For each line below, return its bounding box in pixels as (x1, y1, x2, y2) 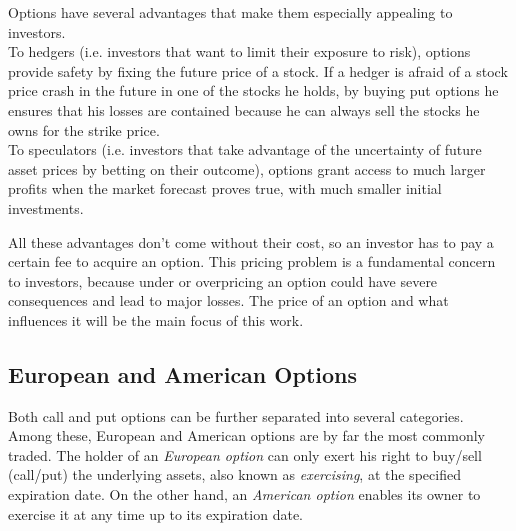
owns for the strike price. (8, 119, 160, 140)
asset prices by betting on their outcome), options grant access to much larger (8, 158, 486, 179)
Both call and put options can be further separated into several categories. (8, 405, 464, 426)
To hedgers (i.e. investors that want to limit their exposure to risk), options (8, 41, 471, 62)
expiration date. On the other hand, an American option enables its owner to (8, 484, 481, 505)
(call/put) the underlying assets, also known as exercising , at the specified (8, 464, 461, 485)
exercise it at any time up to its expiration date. (8, 503, 303, 524)
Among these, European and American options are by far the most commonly (8, 425, 485, 446)
